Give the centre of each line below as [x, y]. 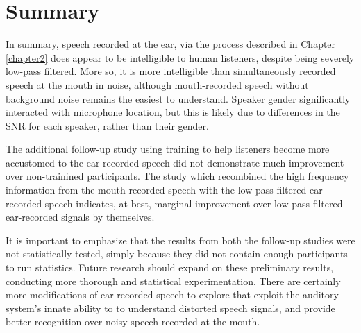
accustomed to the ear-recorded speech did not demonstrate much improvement [175, 162]
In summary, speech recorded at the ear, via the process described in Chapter [171, 44]
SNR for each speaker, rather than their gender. [107, 125]
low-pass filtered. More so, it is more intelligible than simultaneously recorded [171, 71]
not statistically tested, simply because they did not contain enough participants [177, 254]
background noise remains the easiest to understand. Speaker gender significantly [178, 98]
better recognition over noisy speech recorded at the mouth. [133, 322]
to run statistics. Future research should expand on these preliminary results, [170, 267]
